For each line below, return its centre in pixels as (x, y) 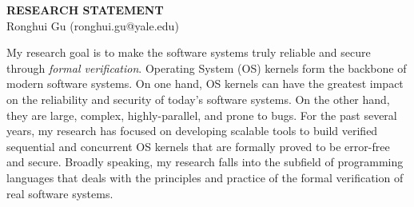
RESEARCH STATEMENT (85, 10)
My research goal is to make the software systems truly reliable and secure (189, 52)
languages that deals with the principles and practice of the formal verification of (205, 177)
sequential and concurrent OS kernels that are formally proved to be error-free (198, 146)
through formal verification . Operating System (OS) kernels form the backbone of (207, 68)
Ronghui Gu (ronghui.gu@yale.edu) (93, 25)
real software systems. (60, 193)
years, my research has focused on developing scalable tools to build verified (192, 131)
